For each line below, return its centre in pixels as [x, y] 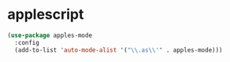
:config [27, 42]
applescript [46, 15]
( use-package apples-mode [50, 35]
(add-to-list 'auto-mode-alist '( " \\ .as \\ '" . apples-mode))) [119, 50]
